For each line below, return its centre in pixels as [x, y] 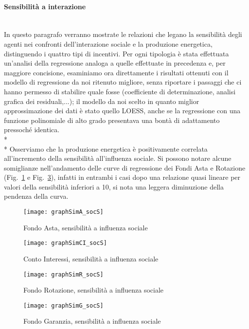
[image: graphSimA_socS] [63, 212]
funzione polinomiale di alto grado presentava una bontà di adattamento [112, 120]
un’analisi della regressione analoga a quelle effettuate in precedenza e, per [115, 63]
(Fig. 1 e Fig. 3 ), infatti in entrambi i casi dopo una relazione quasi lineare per [122, 177]
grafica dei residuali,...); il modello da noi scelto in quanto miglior [102, 101]
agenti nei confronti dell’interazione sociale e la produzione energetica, [108, 43]
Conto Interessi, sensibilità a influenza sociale [91, 258]
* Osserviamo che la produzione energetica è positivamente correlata [106, 148]
